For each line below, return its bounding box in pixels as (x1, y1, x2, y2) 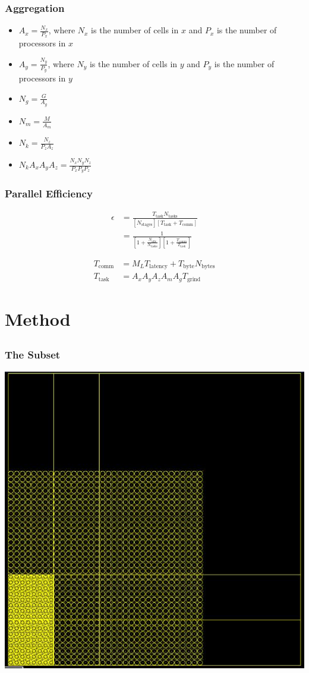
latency (149, 263, 168, 270)
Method (5, 306, 71, 331)
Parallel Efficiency (5, 186, 93, 201)
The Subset (5, 347, 61, 362)
